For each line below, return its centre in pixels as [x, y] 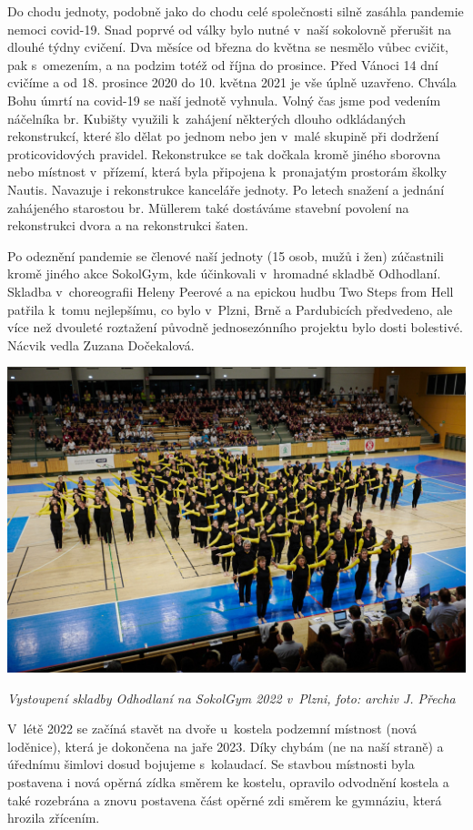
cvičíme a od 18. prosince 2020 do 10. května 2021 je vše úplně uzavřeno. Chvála [232, 82]
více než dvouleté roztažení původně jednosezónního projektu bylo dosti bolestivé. [235, 327]
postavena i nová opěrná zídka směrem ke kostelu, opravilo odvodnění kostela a [228, 781]
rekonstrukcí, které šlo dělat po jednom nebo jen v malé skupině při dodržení [223, 136]
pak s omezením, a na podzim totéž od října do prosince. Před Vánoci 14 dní [223, 64]
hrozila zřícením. [54, 818]
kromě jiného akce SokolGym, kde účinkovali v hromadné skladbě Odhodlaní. [224, 273]
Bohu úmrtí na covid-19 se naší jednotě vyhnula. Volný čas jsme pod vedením [224, 100]
